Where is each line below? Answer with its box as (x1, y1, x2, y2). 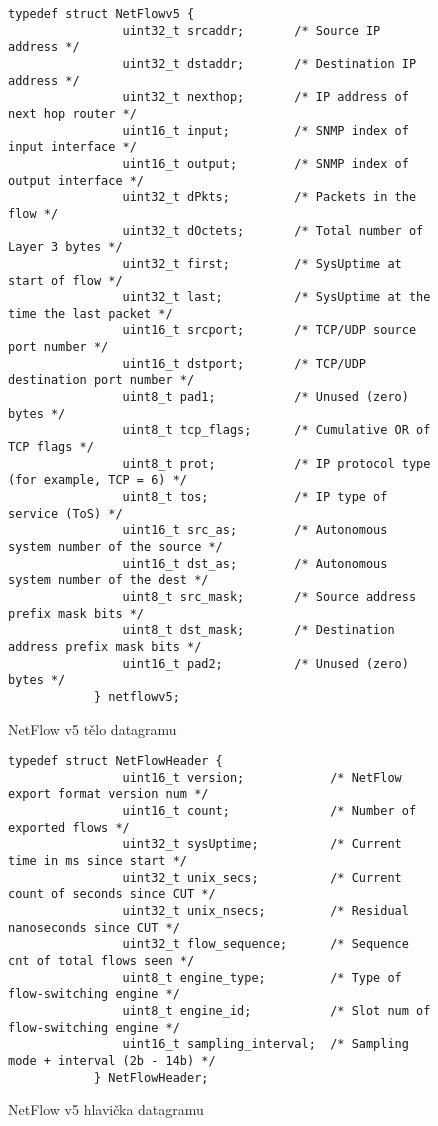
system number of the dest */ (8, 573, 209, 588)
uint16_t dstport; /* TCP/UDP (122, 356, 366, 371)
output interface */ (8, 173, 145, 188)
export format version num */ (8, 787, 209, 802)
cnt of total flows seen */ (8, 954, 195, 969)
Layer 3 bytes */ (8, 240, 123, 255)
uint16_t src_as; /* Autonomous (122, 523, 388, 538)
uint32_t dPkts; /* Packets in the (122, 190, 417, 205)
